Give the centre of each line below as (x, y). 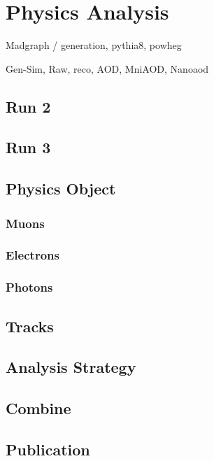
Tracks (30, 326)
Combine (38, 408)
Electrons (33, 255)
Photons (29, 287)
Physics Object (61, 189)
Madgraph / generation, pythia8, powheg (94, 45)
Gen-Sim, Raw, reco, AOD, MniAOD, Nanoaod (107, 68)
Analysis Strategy (71, 367)
